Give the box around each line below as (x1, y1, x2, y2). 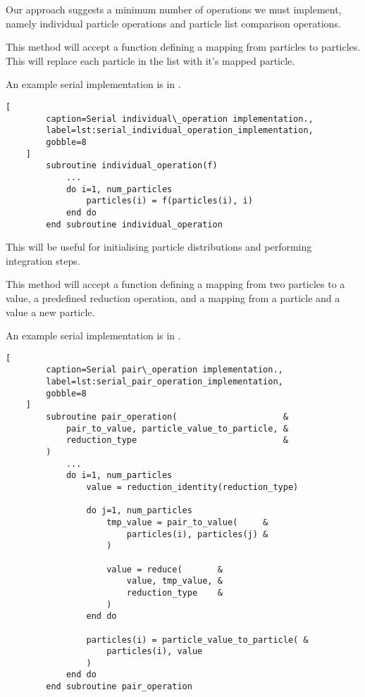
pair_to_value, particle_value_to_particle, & (66, 423, 288, 434)
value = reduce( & (106, 564, 223, 574)
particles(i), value (106, 646, 203, 657)
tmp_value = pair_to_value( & (106, 517, 268, 527)
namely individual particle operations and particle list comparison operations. (6, 15, 341, 30)
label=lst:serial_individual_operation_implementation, (46, 125, 314, 136)
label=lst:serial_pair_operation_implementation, (46, 377, 283, 387)
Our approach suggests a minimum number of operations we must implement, (6, 2, 342, 16)
